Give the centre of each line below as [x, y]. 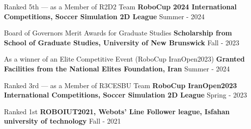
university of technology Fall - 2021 [63, 121]
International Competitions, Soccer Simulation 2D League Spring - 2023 [125, 95]
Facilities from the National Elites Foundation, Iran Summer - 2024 [117, 68]
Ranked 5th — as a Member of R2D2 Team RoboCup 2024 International [120, 6]
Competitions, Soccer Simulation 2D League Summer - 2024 [104, 16]
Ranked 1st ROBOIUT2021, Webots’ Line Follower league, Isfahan [117, 111]
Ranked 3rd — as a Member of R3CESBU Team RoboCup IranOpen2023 [121, 85]
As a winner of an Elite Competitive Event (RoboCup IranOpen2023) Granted [125, 59]
